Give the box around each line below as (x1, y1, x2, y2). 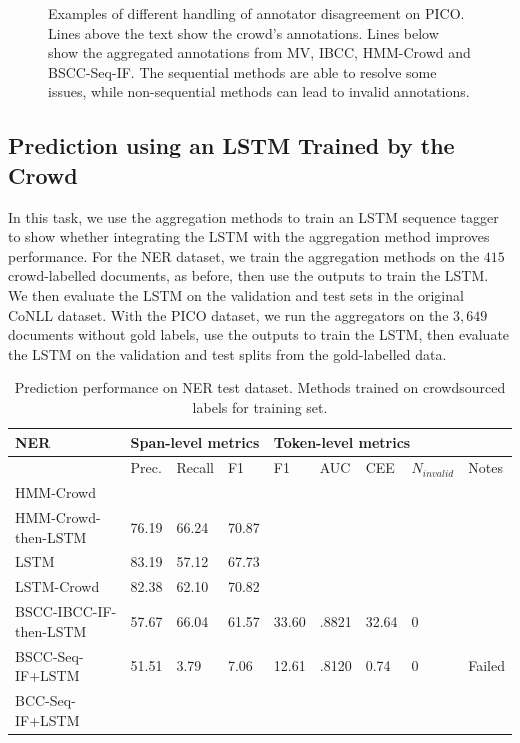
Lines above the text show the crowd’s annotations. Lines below (48, 22, 439, 43)
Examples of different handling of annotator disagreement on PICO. (48, 3, 465, 23)
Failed (468, 655, 505, 676)
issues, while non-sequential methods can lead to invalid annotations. (48, 81, 470, 102)
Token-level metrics (273, 431, 411, 452)
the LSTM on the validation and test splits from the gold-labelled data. (8, 343, 447, 364)
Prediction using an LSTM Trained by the (8, 130, 455, 161)
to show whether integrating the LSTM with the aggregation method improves (8, 226, 490, 247)
